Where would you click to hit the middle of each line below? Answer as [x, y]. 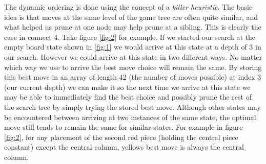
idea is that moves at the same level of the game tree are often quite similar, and [131, 17]
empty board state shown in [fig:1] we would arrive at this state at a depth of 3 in [133, 47]
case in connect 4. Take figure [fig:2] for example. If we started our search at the [130, 37]
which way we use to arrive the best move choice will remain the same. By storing [133, 67]
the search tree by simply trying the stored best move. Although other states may [132, 107]
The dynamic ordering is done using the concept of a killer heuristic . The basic [128, 7]
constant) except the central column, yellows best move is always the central [124, 147]
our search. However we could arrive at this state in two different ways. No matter [133, 56]
